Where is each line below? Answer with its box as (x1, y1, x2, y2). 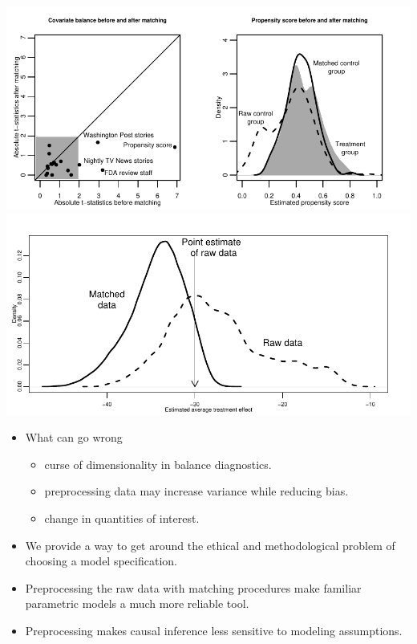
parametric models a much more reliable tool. (25, 595, 249, 612)
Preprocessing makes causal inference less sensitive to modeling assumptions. (25, 622, 403, 638)
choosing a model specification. (25, 552, 177, 569)
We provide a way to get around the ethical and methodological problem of (25, 536, 395, 553)
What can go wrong (25, 429, 123, 446)
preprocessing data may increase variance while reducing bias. (44, 483, 349, 499)
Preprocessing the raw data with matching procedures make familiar (25, 579, 362, 596)
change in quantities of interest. (44, 509, 200, 526)
